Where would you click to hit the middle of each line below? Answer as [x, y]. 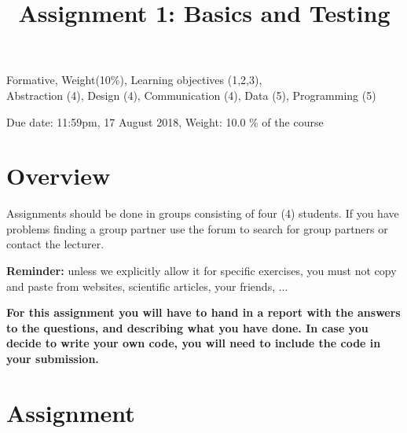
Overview [59, 176]
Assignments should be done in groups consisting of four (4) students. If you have [203, 213]
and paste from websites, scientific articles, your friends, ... [147, 286]
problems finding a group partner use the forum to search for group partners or [197, 228]
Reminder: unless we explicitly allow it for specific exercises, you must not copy [202, 271]
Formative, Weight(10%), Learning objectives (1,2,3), [134, 80]
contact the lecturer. [55, 244]
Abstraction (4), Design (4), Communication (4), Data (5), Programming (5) [191, 95]
